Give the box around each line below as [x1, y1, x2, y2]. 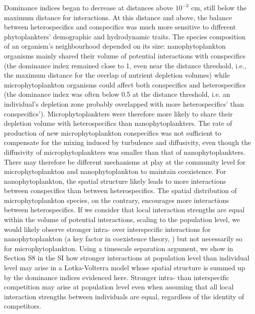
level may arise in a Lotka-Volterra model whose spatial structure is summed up [4, 262, 245, 273]
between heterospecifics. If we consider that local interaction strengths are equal [4, 204, 245, 215]
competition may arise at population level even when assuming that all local [4, 282, 234, 292]
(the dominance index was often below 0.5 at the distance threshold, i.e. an [4, 89, 230, 99]
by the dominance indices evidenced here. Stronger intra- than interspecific [4, 272, 229, 282]
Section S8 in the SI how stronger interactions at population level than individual [4, 253, 250, 263]
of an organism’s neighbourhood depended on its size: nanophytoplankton [4, 41, 226, 51]
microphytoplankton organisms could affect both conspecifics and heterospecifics [4, 79, 246, 89]
